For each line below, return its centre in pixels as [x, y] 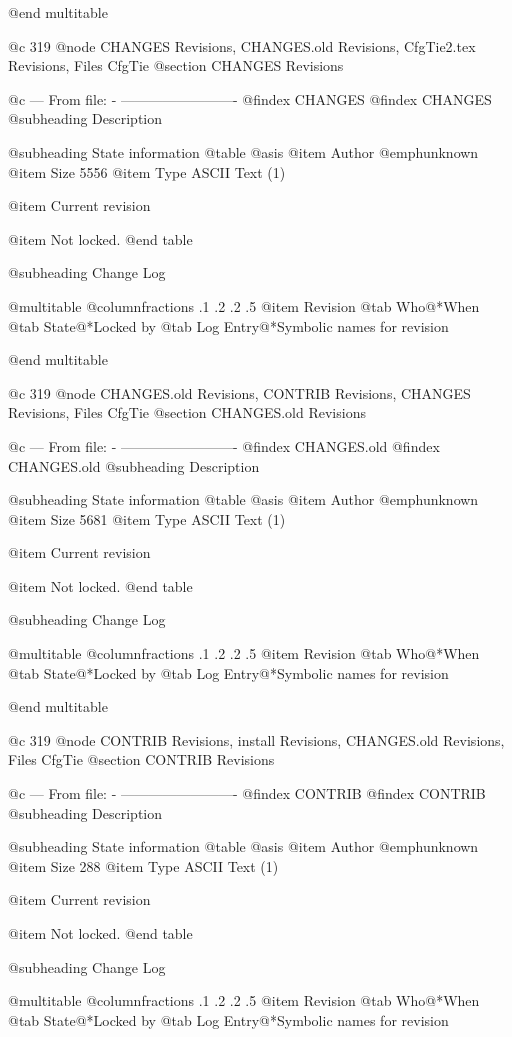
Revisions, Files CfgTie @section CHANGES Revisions [176, 65]
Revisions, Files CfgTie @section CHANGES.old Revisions [187, 412]
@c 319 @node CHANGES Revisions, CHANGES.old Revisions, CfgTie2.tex [242, 45]
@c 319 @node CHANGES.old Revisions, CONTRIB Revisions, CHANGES [239, 392]
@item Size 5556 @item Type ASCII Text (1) [147, 171]
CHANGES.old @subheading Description [134, 465]
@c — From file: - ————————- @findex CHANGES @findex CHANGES [250, 98]
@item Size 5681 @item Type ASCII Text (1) [147, 518]
